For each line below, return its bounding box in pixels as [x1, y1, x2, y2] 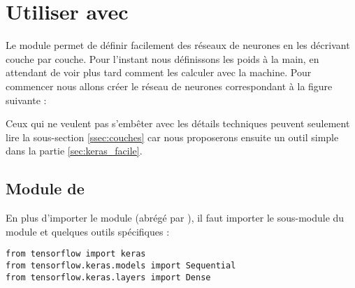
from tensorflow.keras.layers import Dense [6, 272, 211, 282]
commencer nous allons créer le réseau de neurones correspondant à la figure [6, 78, 333, 93]
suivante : [6, 92, 47, 107]
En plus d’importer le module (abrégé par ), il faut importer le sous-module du [6, 210, 345, 225]
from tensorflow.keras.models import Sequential [6, 260, 236, 271]
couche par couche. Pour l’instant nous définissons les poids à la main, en [6, 51, 319, 66]
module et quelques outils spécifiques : [6, 224, 170, 238]
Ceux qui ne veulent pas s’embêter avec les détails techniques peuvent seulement [6, 116, 350, 131]
